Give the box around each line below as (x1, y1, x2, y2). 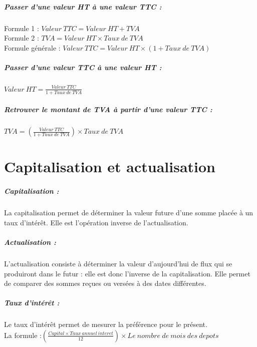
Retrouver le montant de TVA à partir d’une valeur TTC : (4, 104, 212, 115)
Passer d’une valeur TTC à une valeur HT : (4, 62, 162, 72)
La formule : (4, 329, 42, 340)
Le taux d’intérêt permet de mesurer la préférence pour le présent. (4, 319, 207, 329)
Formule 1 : (4, 23, 39, 33)
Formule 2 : (4, 33, 39, 43)
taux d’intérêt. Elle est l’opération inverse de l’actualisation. (4, 217, 188, 227)
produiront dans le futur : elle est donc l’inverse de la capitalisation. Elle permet (4, 268, 250, 278)
